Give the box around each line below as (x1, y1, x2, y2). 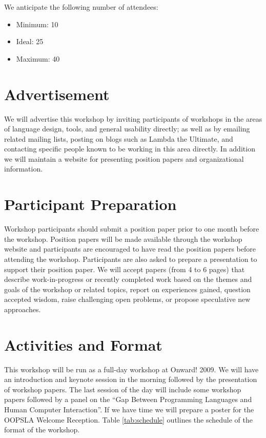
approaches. (4, 303, 41, 314)
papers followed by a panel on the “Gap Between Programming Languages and (4, 394, 252, 405)
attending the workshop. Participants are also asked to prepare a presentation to (4, 253, 257, 264)
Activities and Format (4, 334, 162, 355)
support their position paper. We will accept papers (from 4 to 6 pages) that (4, 263, 245, 274)
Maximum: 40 (16, 53, 60, 64)
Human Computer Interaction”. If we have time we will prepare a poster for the (4, 404, 254, 415)
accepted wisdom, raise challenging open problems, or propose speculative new (4, 294, 251, 304)
